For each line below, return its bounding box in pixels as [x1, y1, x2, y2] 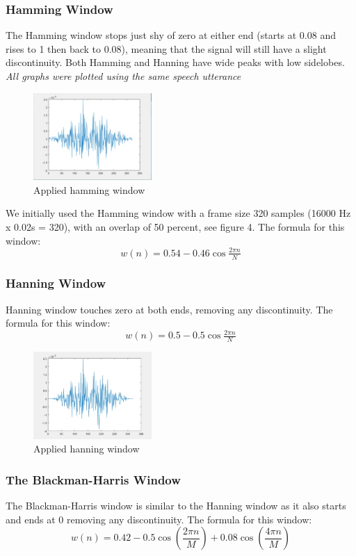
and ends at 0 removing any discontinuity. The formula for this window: [6, 512, 312, 526]
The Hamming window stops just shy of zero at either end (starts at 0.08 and [6, 28, 336, 42]
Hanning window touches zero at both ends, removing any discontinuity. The [6, 302, 333, 316]
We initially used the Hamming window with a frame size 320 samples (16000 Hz [6, 206, 351, 220]
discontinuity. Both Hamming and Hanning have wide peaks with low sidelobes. [6, 55, 345, 69]
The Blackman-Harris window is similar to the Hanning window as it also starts [6, 498, 346, 513]
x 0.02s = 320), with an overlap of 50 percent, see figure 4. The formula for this [6, 220, 345, 234]
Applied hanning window [33, 441, 140, 456]
